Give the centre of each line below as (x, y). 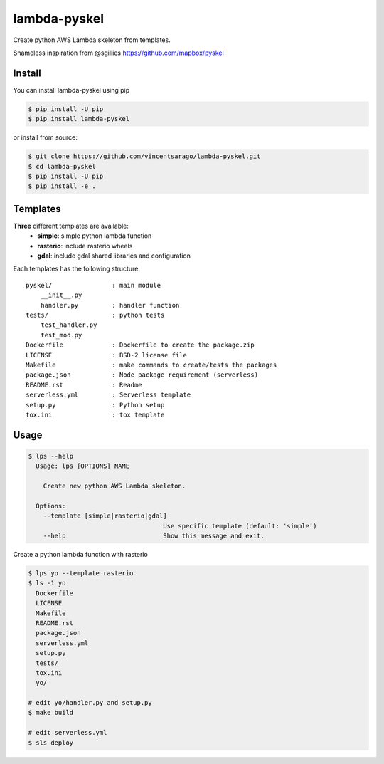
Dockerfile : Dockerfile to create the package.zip (140, 345)
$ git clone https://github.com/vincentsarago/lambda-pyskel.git (144, 156)
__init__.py (61, 295)
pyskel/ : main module (94, 285)
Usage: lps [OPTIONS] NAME (83, 466)
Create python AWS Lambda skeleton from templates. (92, 40)
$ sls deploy (51, 743)
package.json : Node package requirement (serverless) (142, 375)
